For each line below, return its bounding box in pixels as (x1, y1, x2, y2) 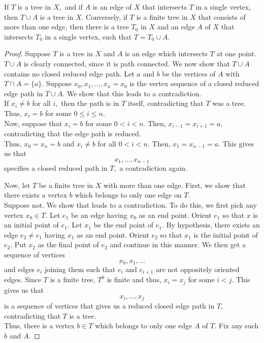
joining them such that (44, 264, 116, 275)
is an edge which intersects (125, 48, 208, 59)
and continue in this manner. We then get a (110, 239, 246, 250)
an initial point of (4, 219, 59, 230)
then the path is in (61, 98, 119, 108)
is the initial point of (193, 229, 258, 240)
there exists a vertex (4, 189, 67, 200)
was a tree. (212, 98, 246, 108)
